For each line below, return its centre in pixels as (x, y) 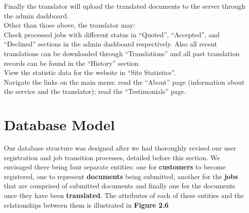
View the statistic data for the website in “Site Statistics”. (90, 72)
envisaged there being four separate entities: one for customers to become (115, 167)
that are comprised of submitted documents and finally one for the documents (120, 186)
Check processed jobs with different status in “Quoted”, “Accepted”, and (112, 34)
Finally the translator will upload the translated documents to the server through (125, 6)
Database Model (59, 125)
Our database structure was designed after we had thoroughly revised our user (120, 148)
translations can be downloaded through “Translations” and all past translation (122, 53)
